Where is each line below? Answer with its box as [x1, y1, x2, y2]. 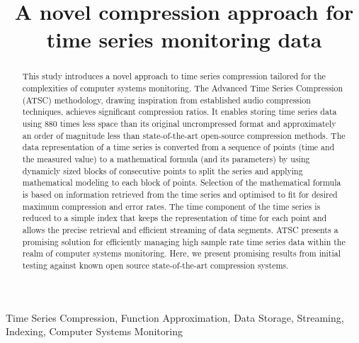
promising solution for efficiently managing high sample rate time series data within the [22, 235, 346, 247]
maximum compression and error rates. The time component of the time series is [22, 200, 321, 212]
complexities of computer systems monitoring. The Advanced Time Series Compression [22, 82, 343, 94]
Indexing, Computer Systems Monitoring [6, 324, 183, 339]
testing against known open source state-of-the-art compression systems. [22, 259, 289, 271]
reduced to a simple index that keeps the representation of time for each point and [22, 212, 327, 224]
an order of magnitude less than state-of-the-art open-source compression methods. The [22, 129, 346, 141]
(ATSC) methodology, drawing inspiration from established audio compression [22, 94, 311, 106]
